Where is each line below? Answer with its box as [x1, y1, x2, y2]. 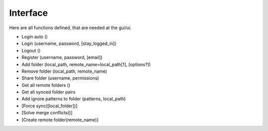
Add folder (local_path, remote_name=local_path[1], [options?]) [21, 61, 151, 67]
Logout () [21, 47, 41, 53]
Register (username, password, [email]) [21, 54, 103, 60]
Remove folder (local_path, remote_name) [21, 68, 107, 74]
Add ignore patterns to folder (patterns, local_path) [21, 96, 126, 102]
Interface [9, 7, 48, 18]
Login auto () [21, 34, 48, 40]
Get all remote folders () [21, 82, 70, 88]
